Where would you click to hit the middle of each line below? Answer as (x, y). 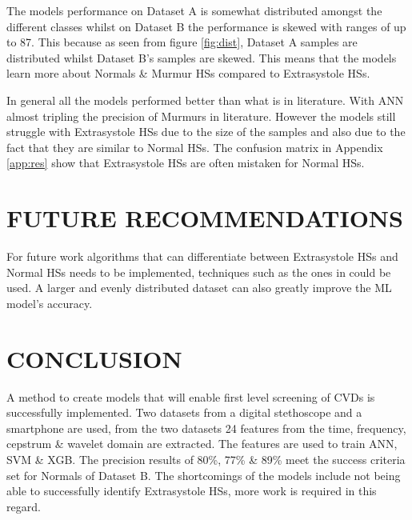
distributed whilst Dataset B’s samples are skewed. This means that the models (202, 57)
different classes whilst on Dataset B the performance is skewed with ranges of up (206, 26)
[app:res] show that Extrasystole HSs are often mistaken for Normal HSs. (186, 163)
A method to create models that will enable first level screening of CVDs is (191, 396)
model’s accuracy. (50, 303)
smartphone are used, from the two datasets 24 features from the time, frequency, (206, 428)
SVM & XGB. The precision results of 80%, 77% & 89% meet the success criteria (206, 459)
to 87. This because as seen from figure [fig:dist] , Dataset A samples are (182, 42)
